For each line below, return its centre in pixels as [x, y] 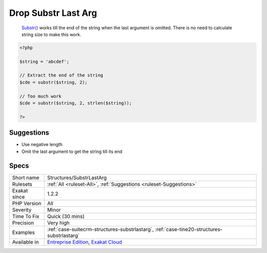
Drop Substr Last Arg [53, 13]
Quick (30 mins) [66, 216]
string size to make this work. [51, 34]
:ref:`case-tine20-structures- [189, 229]
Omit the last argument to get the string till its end [72, 152]
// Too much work [41, 96]
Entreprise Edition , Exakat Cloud [85, 242]
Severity [22, 209]
